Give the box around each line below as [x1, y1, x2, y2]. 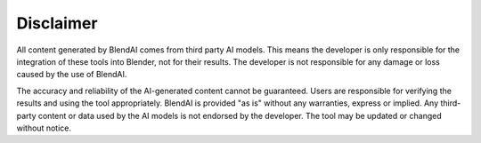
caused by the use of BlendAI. [16, 69, 127, 80]
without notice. [16, 123, 71, 133]
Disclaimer [16, 13, 98, 33]
